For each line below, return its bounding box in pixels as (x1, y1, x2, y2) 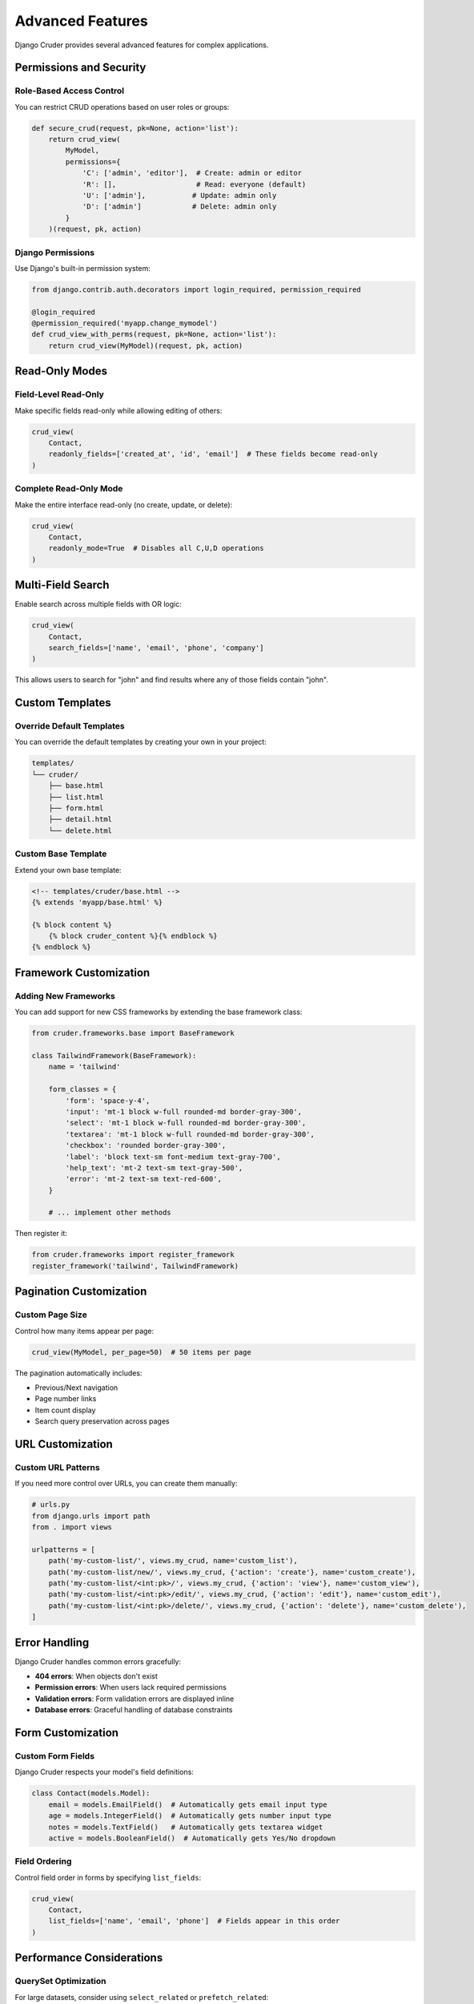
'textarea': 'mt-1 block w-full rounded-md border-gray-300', (65, 1129, 315, 1138)
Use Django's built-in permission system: (14, 263, 151, 273)
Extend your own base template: (14, 865, 122, 875)
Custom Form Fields (14, 1750, 95, 1761)
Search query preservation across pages (34, 1416, 170, 1426)
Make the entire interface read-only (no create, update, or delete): (14, 499, 233, 509)
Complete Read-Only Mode (14, 483, 123, 495)
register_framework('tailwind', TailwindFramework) (31, 1261, 239, 1271)
